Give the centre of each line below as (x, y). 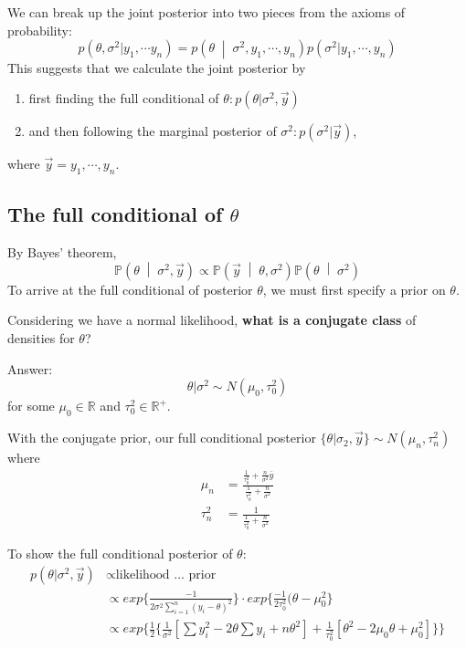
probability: (40, 30)
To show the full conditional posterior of (120, 554)
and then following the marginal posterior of (153, 131)
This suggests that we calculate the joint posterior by (157, 67)
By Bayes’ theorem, (62, 252)
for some (31, 406)
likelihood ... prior (166, 575)
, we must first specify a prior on (354, 289)
